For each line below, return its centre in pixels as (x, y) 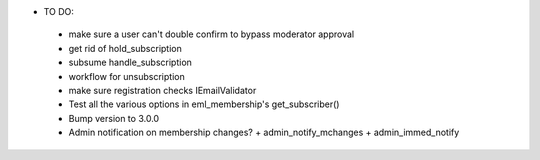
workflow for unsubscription (126, 76)
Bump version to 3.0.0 (114, 118)
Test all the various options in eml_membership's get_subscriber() (204, 104)
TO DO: (59, 11)
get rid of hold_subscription (125, 48)
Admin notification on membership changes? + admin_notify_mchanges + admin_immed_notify (264, 132)
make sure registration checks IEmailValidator (162, 90)
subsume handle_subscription (130, 62)
